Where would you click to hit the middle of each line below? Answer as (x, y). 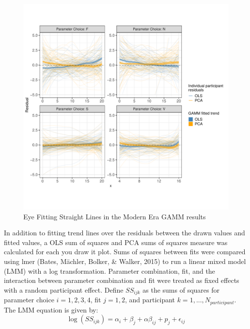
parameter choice (29, 300)
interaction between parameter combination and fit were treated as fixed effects (122, 280)
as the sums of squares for (181, 289)
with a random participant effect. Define (64, 289)
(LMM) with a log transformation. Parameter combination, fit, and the (109, 271)
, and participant (150, 300)
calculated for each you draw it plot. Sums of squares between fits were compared (125, 252)
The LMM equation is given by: (51, 309)
